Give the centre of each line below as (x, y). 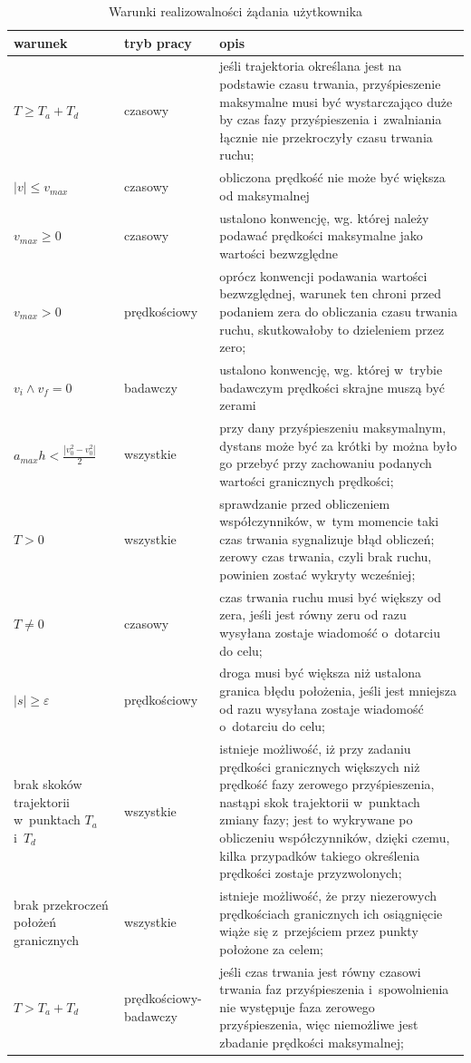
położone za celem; (271, 948)
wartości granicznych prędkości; (307, 480)
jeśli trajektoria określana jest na (311, 66)
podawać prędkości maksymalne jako (321, 235)
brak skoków (48, 784)
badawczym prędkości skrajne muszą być (332, 387)
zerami (238, 405)
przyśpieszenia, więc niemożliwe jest (319, 1024)
